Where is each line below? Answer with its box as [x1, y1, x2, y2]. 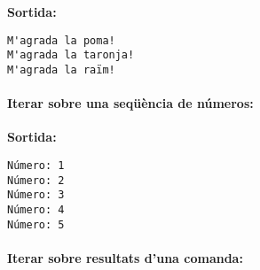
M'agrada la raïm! [7, 63, 115, 76]
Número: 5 [7, 218, 65, 231]
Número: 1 [7, 158, 65, 172]
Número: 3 [7, 189, 65, 202]
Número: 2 [7, 174, 65, 187]
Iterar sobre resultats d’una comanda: [7, 248, 243, 266]
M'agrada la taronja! [7, 49, 135, 62]
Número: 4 [7, 203, 65, 216]
